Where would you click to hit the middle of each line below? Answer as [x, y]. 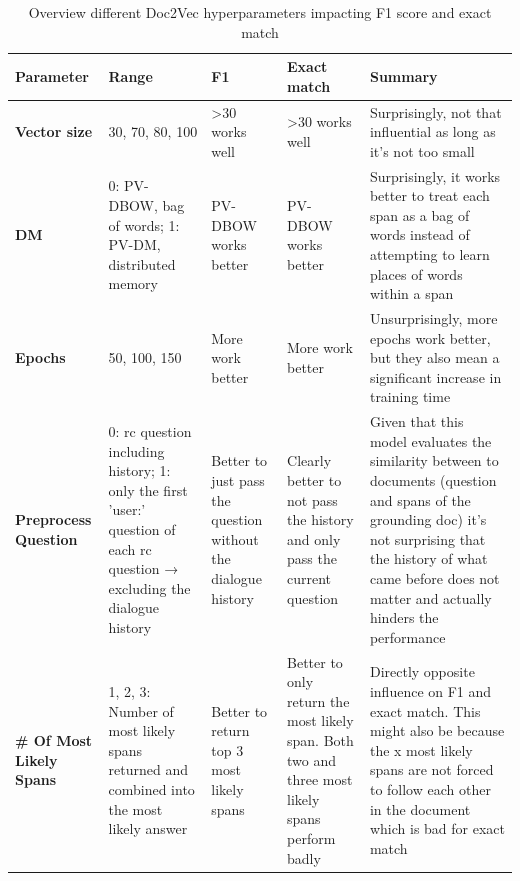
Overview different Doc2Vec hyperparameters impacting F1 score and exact [260, 12]
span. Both [320, 740]
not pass [312, 499]
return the [318, 700]
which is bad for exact [437, 828]
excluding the [149, 587]
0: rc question [150, 431]
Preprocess [53, 519]
